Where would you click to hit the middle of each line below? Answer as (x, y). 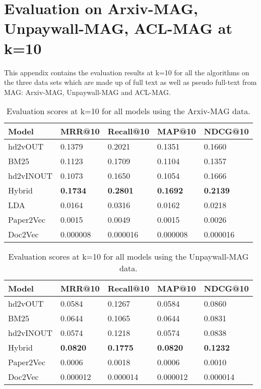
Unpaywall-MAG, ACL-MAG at (118, 28)
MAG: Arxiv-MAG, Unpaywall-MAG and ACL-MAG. (87, 92)
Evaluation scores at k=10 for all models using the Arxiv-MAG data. (128, 111)
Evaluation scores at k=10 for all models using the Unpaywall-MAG (128, 257)
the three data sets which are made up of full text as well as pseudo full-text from (130, 82)
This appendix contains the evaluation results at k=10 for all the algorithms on (127, 72)
